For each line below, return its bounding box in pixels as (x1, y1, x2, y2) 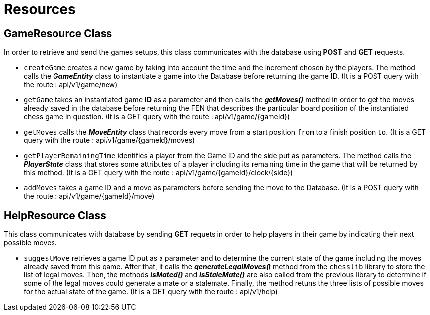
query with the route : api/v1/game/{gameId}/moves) (24, 136, 195, 145)
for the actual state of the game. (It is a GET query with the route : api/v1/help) (24, 287, 278, 296)
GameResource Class (4, 27, 112, 40)
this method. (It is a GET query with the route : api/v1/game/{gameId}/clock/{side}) (24, 168, 293, 177)
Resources (4, 1, 76, 18)
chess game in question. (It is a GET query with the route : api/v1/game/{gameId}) (24, 112, 290, 121)
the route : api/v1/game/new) (24, 80, 118, 89)
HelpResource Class (4, 209, 106, 222)
